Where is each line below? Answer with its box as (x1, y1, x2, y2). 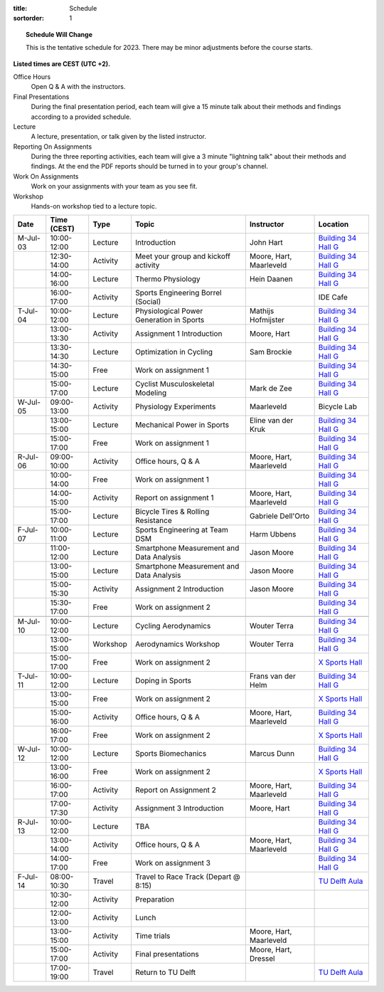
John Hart (249, 238, 284, 248)
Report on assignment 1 (135, 493, 214, 503)
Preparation (135, 895, 174, 904)
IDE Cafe (318, 292, 348, 302)
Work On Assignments (13, 172, 79, 181)
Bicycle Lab (318, 402, 358, 412)
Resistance (135, 516, 172, 526)
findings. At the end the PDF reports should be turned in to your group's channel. (31, 162, 268, 171)
